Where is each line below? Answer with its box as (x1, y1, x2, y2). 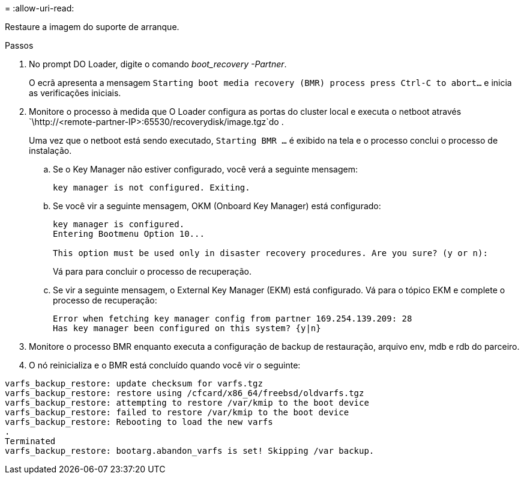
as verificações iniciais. (29, 88, 121, 98)
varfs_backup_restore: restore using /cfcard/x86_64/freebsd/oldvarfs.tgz (5, 388, 364, 398)
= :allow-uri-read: (5, 3, 74, 13)
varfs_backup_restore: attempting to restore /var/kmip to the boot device (5, 398, 369, 407)
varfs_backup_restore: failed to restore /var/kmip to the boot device (5, 407, 349, 417)
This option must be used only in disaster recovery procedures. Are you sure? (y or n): (53, 248, 488, 258)
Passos (5, 40, 34, 50)
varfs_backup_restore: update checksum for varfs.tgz (5, 379, 263, 388)
